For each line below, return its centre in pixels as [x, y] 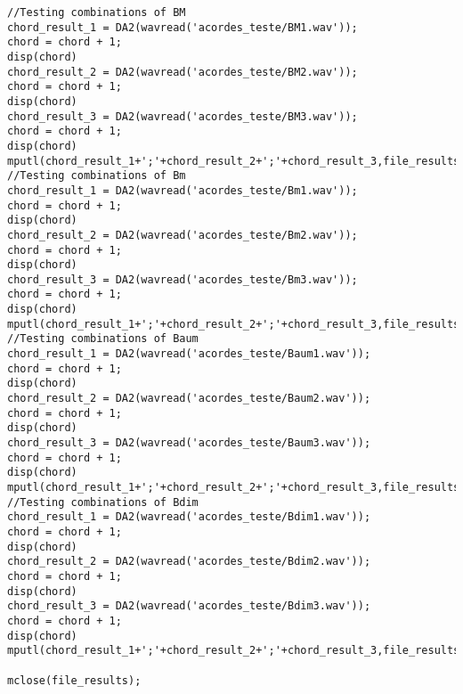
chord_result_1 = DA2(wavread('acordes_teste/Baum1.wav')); [189, 354]
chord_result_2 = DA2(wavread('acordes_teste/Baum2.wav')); [189, 399]
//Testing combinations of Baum [103, 339]
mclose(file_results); [74, 680]
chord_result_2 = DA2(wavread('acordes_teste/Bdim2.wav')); [189, 562]
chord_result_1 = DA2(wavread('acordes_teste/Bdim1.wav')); [189, 517]
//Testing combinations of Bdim [103, 502]
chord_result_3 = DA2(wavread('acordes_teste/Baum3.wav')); [189, 443]
